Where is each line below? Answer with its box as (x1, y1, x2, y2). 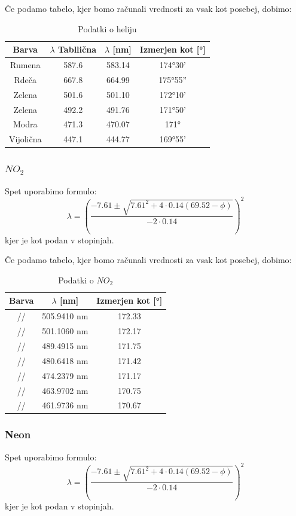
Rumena (10, 59, 41, 71)
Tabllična (58, 43, 96, 56)
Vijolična (9, 133, 42, 145)
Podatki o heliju (78, 22, 137, 35)
